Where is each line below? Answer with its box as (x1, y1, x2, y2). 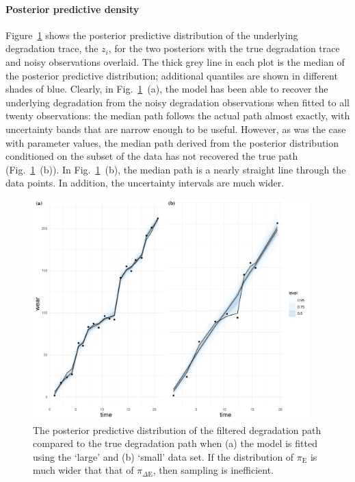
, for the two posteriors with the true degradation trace (108, 41, 340, 56)
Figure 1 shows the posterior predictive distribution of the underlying (5, 27, 298, 42)
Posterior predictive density (5, 1, 140, 16)
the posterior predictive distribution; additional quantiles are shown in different (5, 68, 338, 82)
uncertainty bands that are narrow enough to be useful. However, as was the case (5, 121, 346, 136)
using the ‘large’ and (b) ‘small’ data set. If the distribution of (33, 449, 294, 463)
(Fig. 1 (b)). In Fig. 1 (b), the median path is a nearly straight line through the (5, 162, 346, 176)
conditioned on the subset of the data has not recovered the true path (5, 149, 298, 163)
